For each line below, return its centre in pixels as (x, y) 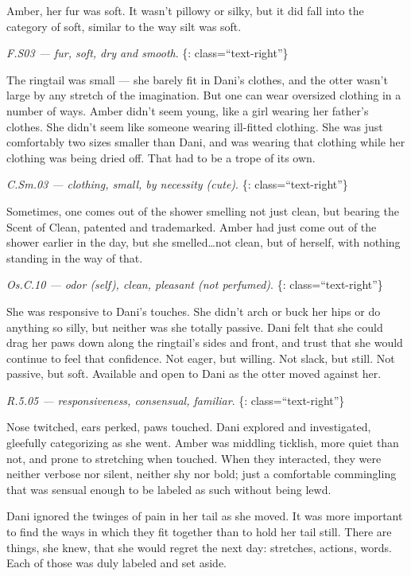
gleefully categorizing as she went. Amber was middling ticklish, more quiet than (203, 443)
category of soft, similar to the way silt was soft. (124, 26)
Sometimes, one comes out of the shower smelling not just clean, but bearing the (203, 210)
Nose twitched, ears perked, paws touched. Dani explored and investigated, (189, 427)
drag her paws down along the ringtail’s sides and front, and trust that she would (205, 342)
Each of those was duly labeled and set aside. (116, 563)
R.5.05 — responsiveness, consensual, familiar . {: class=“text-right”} (176, 400)
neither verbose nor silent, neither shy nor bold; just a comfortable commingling (202, 474)
